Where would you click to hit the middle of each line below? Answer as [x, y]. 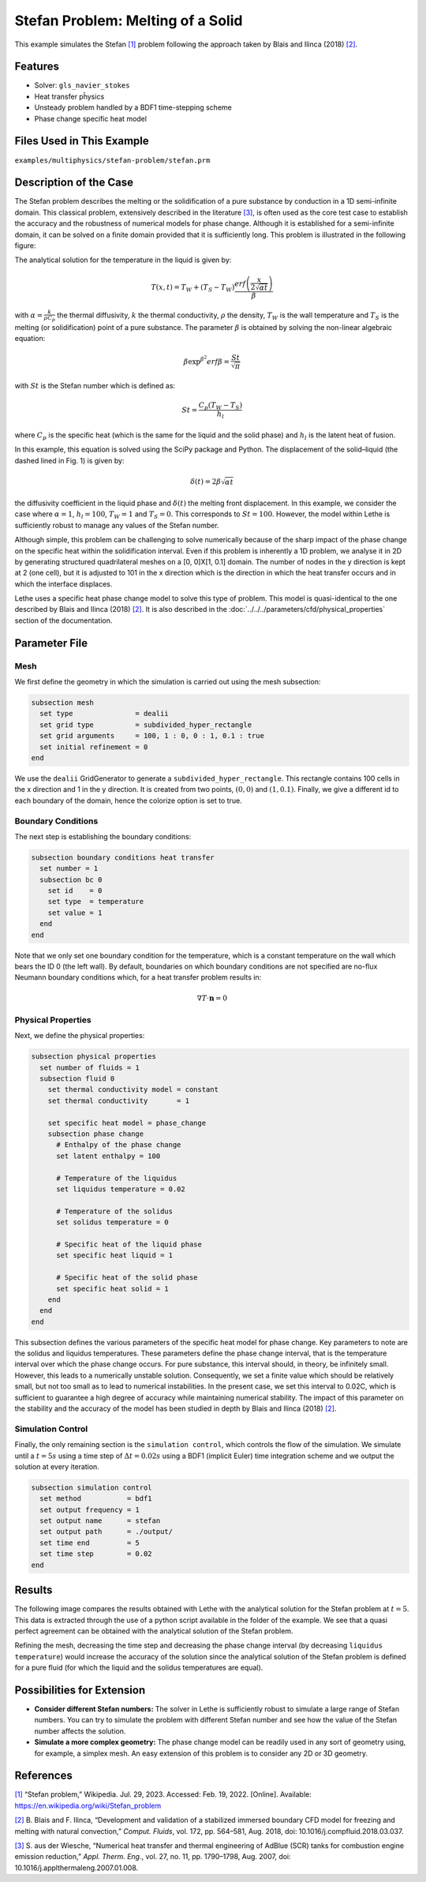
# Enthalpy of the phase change [119, 1145]
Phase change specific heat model [91, 118]
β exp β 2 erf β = [207, 360]
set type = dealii [104, 714]
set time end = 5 [90, 1543]
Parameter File [51, 643]
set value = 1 [75, 913]
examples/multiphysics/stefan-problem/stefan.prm [112, 160]
